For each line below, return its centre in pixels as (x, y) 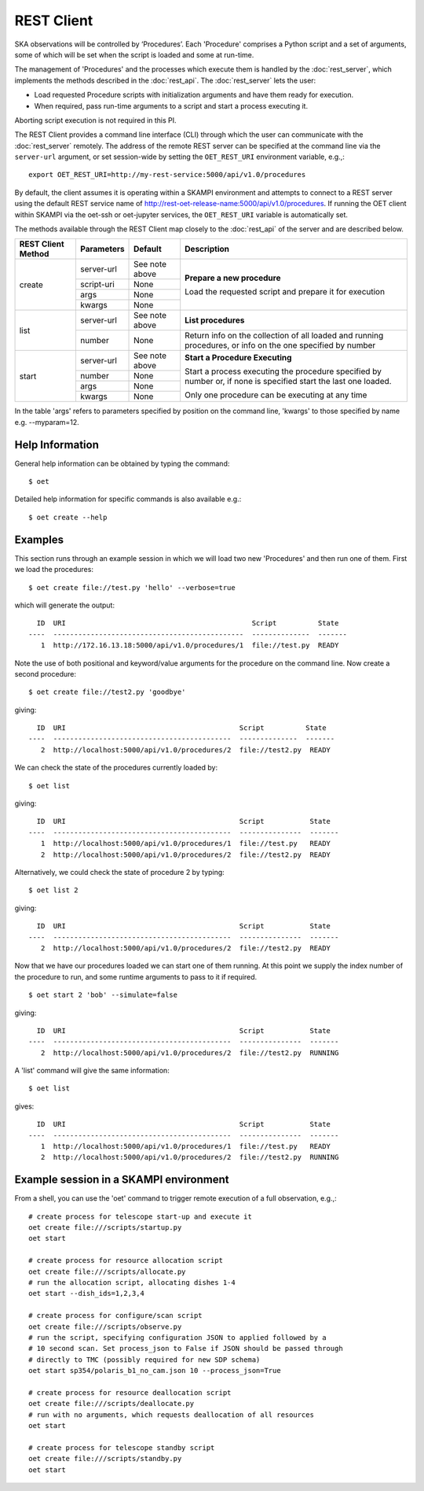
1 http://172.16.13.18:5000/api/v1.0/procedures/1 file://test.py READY (190, 646)
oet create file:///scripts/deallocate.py (111, 1404)
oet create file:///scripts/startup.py (105, 1228)
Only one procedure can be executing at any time (276, 395)
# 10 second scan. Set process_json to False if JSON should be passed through (186, 1349)
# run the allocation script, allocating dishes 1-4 (132, 1283)
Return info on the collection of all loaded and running (284, 336)
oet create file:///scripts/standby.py (105, 1459)
